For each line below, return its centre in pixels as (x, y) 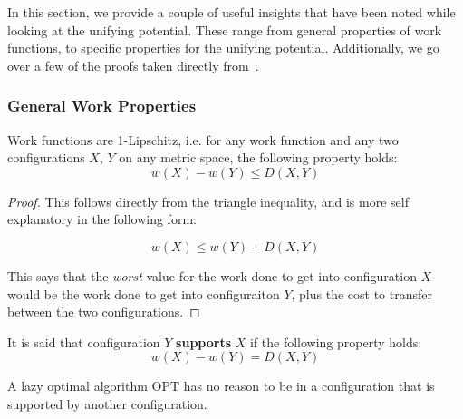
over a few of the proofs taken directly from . (133, 65)
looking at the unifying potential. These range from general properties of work (225, 29)
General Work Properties (102, 106)
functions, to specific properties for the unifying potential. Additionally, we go (223, 48)
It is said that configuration (84, 341)
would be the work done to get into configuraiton (144, 293)
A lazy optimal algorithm (77, 386)
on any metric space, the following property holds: (258, 157)
